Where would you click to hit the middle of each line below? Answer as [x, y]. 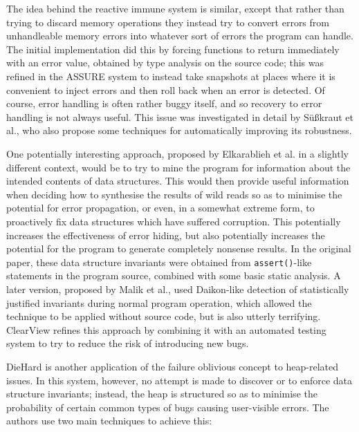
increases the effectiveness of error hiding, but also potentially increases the [166, 235]
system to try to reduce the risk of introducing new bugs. [128, 343]
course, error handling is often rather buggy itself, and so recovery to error [164, 103]
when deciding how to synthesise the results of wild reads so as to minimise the [174, 194]
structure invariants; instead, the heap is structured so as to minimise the [162, 394]
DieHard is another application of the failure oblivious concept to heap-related [173, 366]
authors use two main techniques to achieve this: [109, 421]
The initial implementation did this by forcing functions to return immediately [173, 49]
